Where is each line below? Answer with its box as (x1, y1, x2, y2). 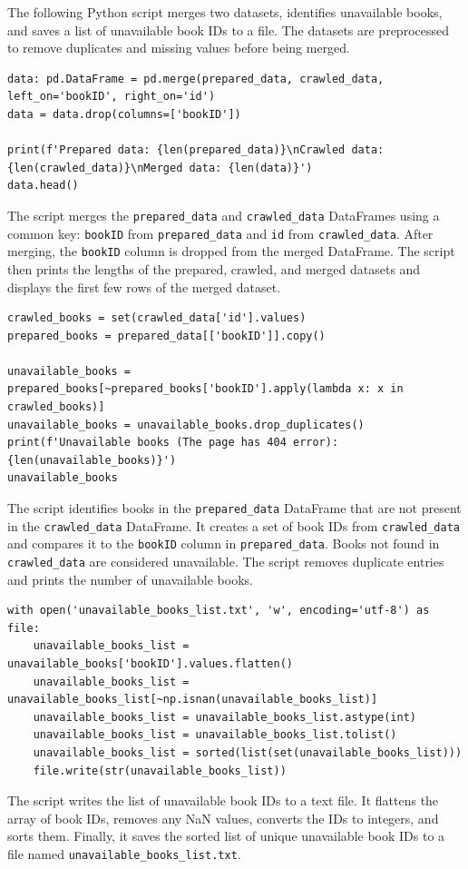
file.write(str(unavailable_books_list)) (33, 764, 287, 777)
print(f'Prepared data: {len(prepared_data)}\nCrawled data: (7, 143, 385, 157)
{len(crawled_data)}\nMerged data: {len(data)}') (7, 161, 313, 174)
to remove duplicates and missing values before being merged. (7, 38, 351, 57)
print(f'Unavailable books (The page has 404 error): (7, 436, 339, 449)
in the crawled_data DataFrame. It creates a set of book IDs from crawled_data (7, 516, 460, 535)
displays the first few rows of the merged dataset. (7, 277, 281, 296)
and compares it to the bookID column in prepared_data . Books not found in (7, 534, 440, 553)
